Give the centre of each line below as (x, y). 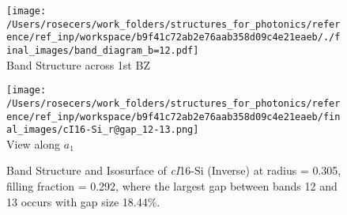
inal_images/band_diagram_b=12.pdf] (103, 50)
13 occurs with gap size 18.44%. (83, 201)
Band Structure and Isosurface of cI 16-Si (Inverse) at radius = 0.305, (174, 170)
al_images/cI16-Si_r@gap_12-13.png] (103, 130)
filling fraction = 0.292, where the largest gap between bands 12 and (172, 186)
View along (34, 143)
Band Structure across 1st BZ (78, 64)
